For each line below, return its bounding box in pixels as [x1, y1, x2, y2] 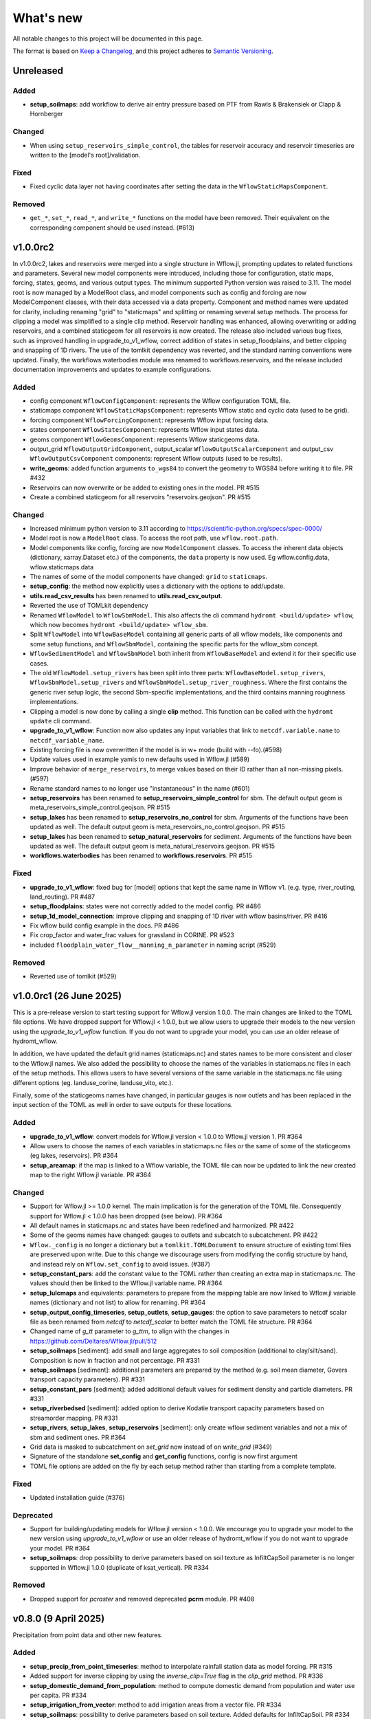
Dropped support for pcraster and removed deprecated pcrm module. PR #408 [30, 1595, 255, 1603]
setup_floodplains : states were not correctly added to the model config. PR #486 [30, 902, 261, 910]
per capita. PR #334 [30, 1691, 87, 1699]
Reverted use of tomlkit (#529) [30, 972, 117, 980]
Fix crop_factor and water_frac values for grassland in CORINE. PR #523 [30, 931, 235, 939]
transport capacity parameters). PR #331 [30, 1375, 146, 1383]
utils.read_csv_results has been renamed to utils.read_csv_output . [30, 591, 223, 600]
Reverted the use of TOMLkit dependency [30, 602, 149, 610]
